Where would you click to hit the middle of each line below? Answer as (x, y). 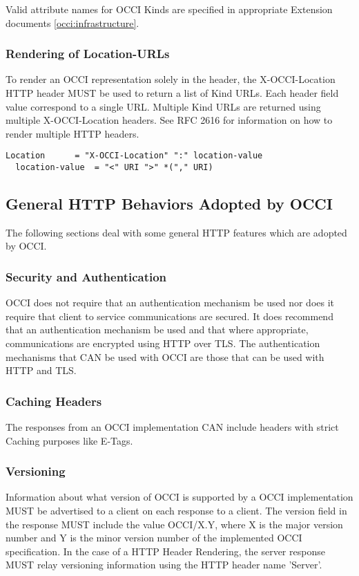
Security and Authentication (86, 277)
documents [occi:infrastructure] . (72, 22)
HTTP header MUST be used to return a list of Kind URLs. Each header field (172, 93)
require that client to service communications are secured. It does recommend (169, 316)
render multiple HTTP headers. (72, 133)
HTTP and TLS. (41, 370)
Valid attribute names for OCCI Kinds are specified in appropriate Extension (169, 9)
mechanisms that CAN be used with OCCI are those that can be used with (165, 356)
